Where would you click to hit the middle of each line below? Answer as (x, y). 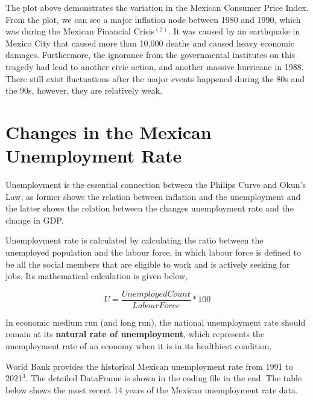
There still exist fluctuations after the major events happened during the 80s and (155, 78)
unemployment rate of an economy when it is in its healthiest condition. (139, 346)
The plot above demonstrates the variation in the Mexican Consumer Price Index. (157, 7)
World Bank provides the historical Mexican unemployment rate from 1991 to (149, 366)
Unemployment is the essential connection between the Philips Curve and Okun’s (156, 185)
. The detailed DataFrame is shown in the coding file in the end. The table (164, 378)
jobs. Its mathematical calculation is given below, (96, 276)
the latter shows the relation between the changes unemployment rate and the (150, 208)
